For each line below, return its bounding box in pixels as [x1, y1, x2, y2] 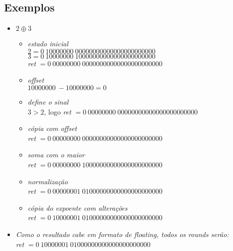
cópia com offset [27, 123, 77, 133]
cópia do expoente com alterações [27, 202, 128, 213]
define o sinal [27, 96, 69, 107]
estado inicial [27, 38, 68, 49]
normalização [27, 176, 68, 186]
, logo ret [44, 106, 71, 117]
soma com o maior [27, 149, 85, 160]
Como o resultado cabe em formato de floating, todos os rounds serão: [15, 229, 229, 239]
